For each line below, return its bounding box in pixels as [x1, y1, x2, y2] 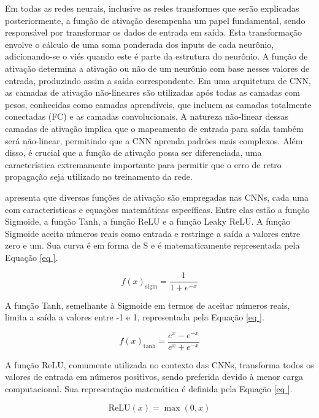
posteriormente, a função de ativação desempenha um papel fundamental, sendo [5, 14, 306, 26]
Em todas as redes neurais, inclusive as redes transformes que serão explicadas [5, 2, 299, 14]
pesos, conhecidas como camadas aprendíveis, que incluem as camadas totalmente [5, 98, 312, 110]
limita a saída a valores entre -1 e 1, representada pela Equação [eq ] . [5, 311, 264, 323]
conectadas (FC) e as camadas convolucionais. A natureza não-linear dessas [5, 110, 288, 123]
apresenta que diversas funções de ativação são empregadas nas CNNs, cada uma [5, 190, 309, 203]
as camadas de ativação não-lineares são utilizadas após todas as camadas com [5, 86, 300, 99]
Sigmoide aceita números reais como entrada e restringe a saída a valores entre [5, 226, 301, 239]
